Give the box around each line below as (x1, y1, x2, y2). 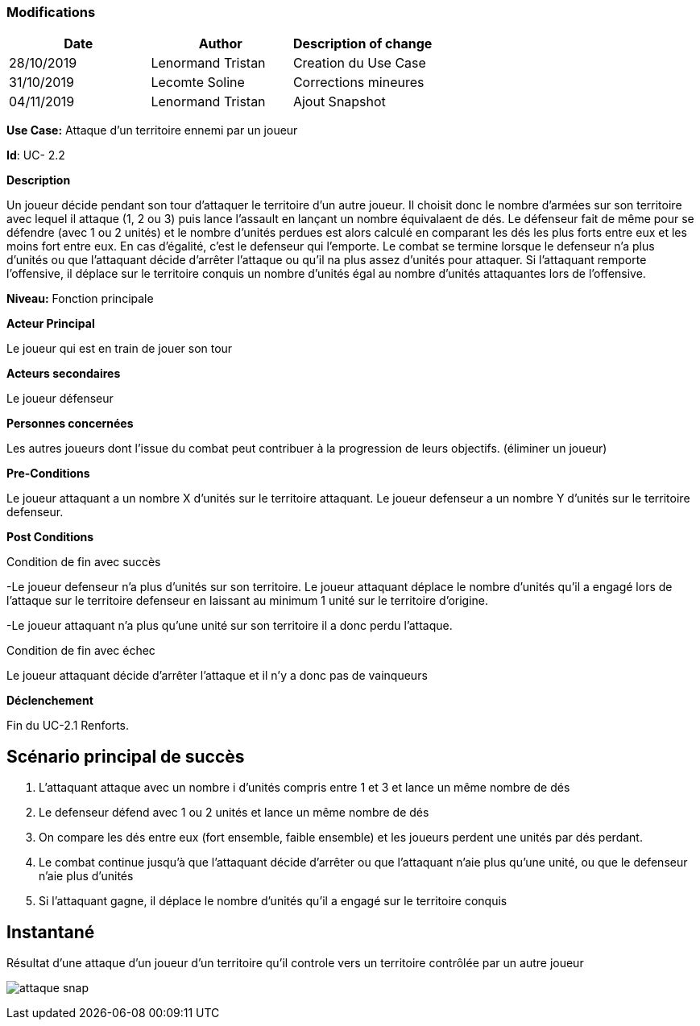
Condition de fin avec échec (6, 643, 155, 658)
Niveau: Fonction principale (6, 292, 154, 306)
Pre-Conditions (6, 466, 90, 481)
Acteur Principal (6, 316, 95, 331)
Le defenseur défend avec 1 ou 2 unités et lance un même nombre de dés (39, 805, 429, 820)
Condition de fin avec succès (6, 555, 161, 569)
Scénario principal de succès (6, 746, 245, 767)
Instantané (6, 921, 95, 942)
